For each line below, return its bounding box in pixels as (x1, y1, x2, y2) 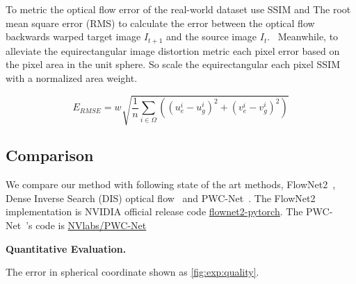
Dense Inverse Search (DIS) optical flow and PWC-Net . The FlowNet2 (6, 190, 316, 205)
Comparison (6, 144, 94, 166)
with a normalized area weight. (6, 70, 138, 85)
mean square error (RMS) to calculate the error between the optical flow (6, 15, 315, 30)
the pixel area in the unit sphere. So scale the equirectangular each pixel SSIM (6, 57, 340, 72)
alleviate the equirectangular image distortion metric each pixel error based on (6, 43, 340, 58)
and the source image (166, 29, 257, 44)
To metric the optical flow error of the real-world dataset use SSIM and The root (6, 2, 351, 16)
